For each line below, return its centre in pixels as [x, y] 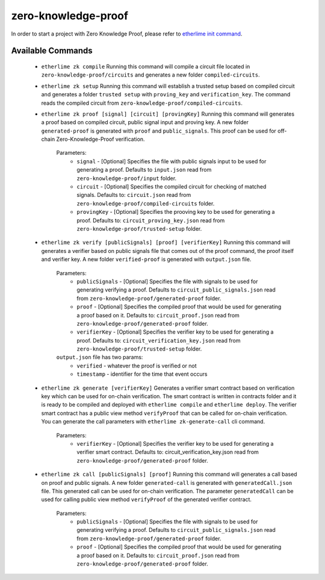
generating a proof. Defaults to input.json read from [144, 170]
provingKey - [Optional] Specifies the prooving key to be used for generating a [176, 212]
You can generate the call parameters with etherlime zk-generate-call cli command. [153, 422]
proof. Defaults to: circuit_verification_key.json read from [159, 340]
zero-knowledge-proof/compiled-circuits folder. [146, 203]
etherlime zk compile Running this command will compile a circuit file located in [146, 66]
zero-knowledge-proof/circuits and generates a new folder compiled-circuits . [150, 75]
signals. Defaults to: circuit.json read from [134, 195]
